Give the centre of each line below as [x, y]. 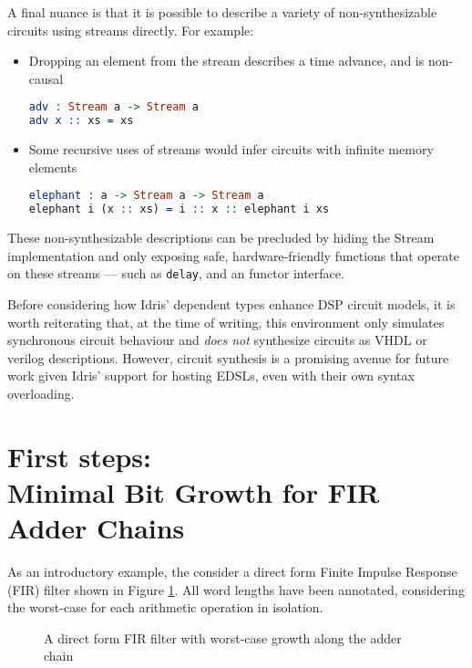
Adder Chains [96, 528]
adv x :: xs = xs [81, 121]
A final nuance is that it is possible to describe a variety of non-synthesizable [222, 12]
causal [46, 78]
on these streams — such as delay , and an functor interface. [176, 273]
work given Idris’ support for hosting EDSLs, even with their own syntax [211, 376]
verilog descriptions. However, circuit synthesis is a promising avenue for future [228, 357]
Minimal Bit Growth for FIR [194, 491]
